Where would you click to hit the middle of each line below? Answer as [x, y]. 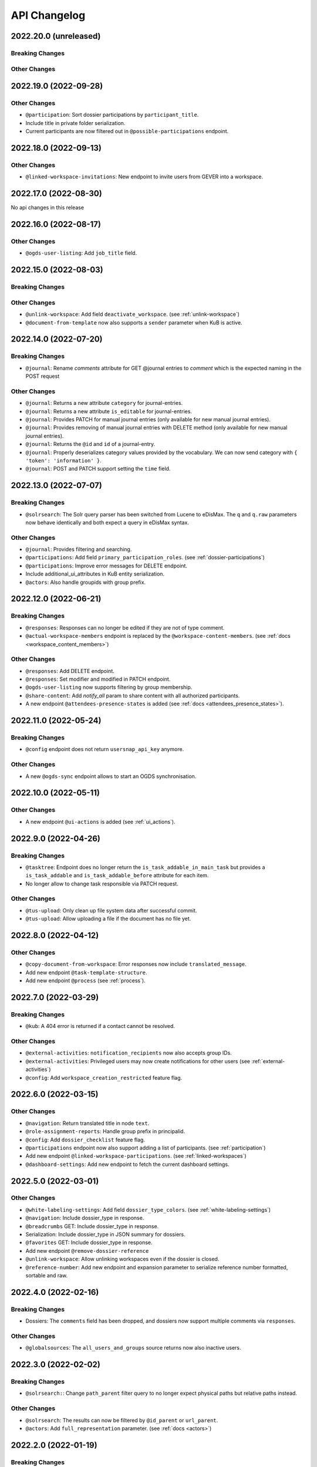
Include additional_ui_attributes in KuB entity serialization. [95, 574]
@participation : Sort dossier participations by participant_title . [112, 115]
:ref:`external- [268, 1061]
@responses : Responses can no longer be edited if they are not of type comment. [125, 627]
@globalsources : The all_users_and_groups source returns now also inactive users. [133, 1348]
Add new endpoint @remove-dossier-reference [87, 1250]
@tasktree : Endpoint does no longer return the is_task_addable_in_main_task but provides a [145, 867]
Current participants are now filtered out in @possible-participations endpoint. [127, 131]
